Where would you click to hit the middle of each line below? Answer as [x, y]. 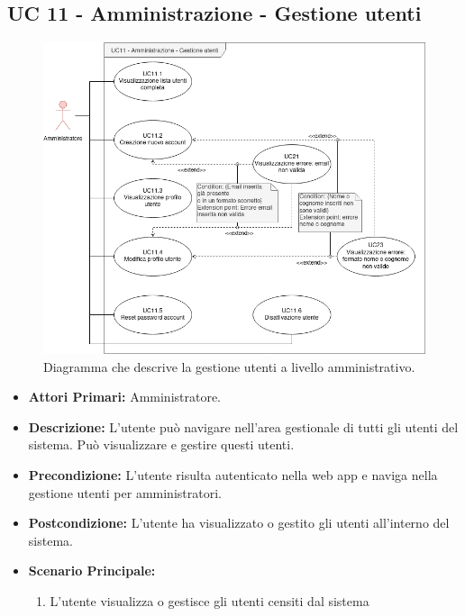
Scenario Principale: [92, 571]
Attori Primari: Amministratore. [125, 397]
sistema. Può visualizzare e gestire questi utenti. [161, 444]
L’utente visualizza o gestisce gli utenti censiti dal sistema [210, 600]
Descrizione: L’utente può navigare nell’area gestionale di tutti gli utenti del [243, 426]
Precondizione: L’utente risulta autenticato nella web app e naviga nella [233, 474]
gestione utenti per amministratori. [125, 492]
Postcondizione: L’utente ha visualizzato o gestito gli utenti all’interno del [239, 523]
